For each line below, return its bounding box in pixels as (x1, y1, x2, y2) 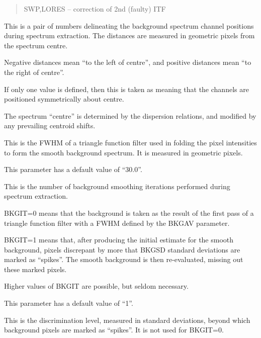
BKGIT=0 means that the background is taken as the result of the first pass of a (4, 207, 254, 218)
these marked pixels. (4, 264, 67, 274)
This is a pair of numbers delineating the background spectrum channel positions (4, 20, 254, 31)
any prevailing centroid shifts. (4, 120, 96, 131)
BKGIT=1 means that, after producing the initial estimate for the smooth (4, 234, 234, 245)
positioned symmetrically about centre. (4, 94, 124, 104)
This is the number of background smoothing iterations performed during (4, 181, 230, 191)
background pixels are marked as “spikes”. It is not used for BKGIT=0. (4, 324, 224, 335)
